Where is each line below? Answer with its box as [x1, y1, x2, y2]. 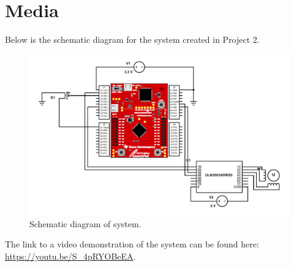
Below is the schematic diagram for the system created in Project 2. [5, 33, 260, 46]
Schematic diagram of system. [29, 217, 141, 230]
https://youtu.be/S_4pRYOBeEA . [5, 250, 136, 263]
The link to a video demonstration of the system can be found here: [5, 238, 259, 250]
